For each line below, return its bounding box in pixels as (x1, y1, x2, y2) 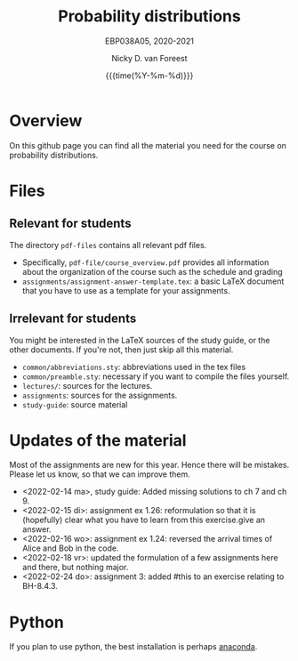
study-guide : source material (21, 399, 128, 410)
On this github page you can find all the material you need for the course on (9, 140, 287, 150)
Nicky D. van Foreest (110, 52, 189, 63)
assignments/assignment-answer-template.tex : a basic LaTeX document (21, 276, 285, 286)
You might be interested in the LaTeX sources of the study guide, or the (9, 335, 270, 345)
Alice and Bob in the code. (21, 543, 119, 553)
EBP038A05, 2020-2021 (105, 36, 194, 46)
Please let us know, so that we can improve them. (9, 469, 191, 480)
